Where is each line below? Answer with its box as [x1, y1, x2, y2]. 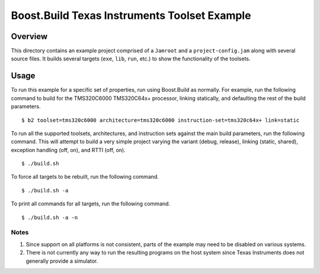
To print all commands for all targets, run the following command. [11, 200, 171, 207]
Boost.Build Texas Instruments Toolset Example [11, 9, 251, 22]
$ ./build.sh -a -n [21, 214, 78, 221]
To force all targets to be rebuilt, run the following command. [11, 173, 159, 180]
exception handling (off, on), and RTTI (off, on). [11, 146, 126, 153]
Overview [11, 31, 48, 41]
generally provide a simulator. [25, 257, 98, 265]
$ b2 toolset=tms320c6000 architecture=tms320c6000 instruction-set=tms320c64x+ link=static [21, 117, 300, 124]
